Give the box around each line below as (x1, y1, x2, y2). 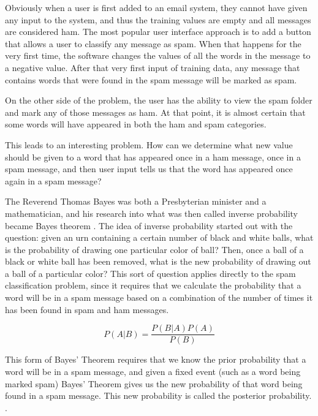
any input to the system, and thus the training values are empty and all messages (5, 13, 311, 26)
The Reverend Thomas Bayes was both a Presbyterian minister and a (5, 195, 267, 208)
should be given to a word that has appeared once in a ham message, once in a (5, 150, 301, 163)
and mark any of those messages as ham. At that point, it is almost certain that (5, 105, 306, 118)
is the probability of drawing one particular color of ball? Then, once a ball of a (5, 243, 304, 255)
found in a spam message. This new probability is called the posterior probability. (5, 389, 312, 402)
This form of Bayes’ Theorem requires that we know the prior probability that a (5, 353, 306, 366)
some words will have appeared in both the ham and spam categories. (5, 118, 267, 130)
